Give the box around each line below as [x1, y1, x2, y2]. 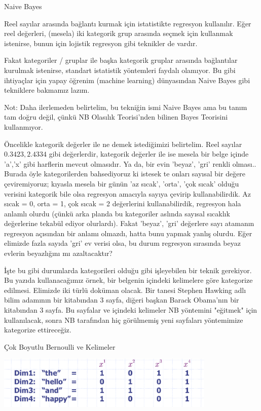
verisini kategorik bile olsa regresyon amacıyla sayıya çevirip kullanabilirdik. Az [4, 188, 251, 199]
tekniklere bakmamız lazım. [4, 85, 90, 95]
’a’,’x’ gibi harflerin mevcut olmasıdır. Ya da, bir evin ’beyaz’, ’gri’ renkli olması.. [4, 158, 256, 169]
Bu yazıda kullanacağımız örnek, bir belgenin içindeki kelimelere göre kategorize [4, 275, 253, 285]
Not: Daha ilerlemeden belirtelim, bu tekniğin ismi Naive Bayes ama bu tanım [4, 101, 247, 112]
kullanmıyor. [4, 121, 43, 132]
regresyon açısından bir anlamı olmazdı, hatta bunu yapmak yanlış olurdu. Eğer [4, 228, 252, 238]
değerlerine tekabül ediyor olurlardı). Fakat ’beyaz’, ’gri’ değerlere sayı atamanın [4, 218, 254, 229]
